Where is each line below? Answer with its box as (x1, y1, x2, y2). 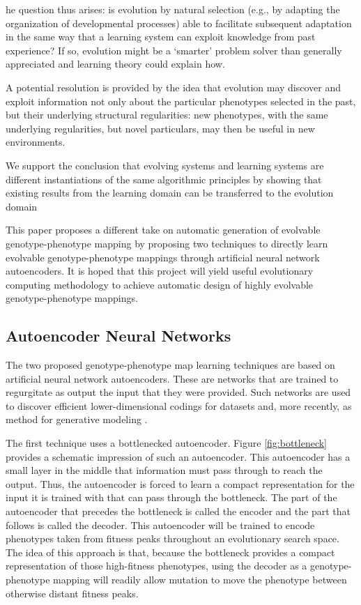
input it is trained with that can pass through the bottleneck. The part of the (6, 490, 337, 505)
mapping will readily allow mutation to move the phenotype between (53, 572, 347, 586)
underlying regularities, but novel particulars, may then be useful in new (6, 121, 315, 135)
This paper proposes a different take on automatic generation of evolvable (6, 222, 321, 237)
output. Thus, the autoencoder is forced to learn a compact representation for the (6, 476, 355, 491)
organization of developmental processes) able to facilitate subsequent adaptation (6, 15, 352, 30)
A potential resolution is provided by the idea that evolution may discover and (6, 79, 341, 94)
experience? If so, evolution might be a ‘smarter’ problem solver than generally (6, 43, 342, 57)
